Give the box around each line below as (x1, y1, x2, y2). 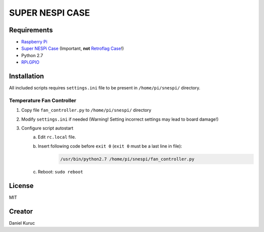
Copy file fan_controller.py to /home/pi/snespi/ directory (21, 107, 152, 113)
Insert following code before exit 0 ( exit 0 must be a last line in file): (38, 143, 182, 149)
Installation (9, 72, 44, 81)
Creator (9, 207, 33, 215)
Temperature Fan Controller (9, 97, 77, 104)
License (9, 181, 34, 190)
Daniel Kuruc (9, 220, 35, 226)
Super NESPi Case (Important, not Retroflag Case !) (21, 45, 124, 51)
